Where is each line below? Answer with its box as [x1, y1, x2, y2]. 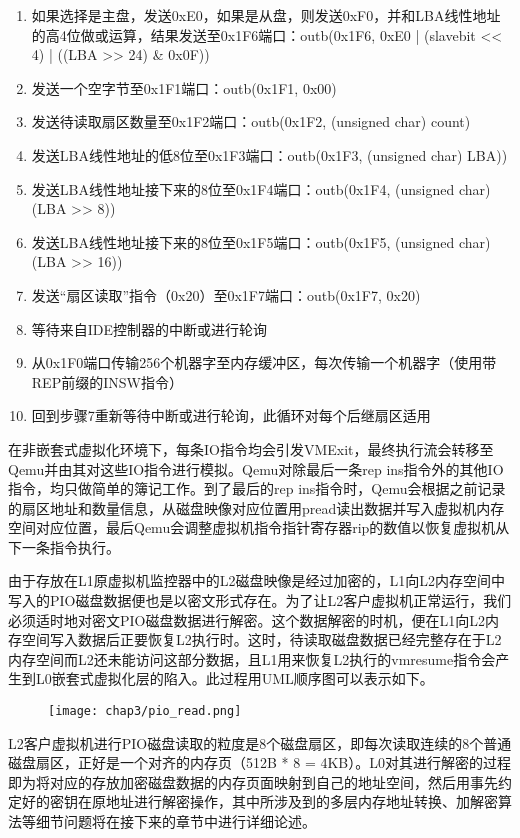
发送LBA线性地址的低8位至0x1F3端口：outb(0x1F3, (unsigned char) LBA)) [31, 144, 508, 165]
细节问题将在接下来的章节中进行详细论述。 [35, 811, 316, 832]
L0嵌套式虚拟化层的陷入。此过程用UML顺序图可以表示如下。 [35, 668, 434, 689]
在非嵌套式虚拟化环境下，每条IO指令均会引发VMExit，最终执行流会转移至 [8, 438, 494, 459]
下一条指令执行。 [8, 536, 120, 557]
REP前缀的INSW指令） [31, 371, 183, 392]
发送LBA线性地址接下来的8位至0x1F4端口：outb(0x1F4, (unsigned [31, 178, 455, 199]
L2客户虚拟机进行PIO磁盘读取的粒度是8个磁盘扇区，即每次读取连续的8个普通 [8, 732, 512, 753]
